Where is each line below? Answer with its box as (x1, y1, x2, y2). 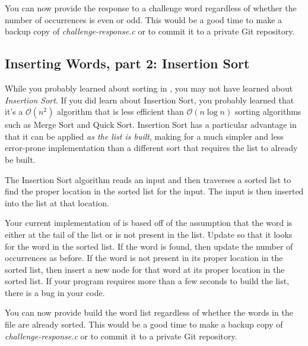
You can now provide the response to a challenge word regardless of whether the (5, 2, 297, 14)
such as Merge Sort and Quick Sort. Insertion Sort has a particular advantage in (5, 118, 297, 131)
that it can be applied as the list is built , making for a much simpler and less (5, 130, 284, 142)
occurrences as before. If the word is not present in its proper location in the (5, 251, 283, 264)
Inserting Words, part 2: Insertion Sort (5, 54, 250, 73)
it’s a (5, 105, 23, 118)
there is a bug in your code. (5, 286, 105, 298)
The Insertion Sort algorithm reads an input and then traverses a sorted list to (5, 173, 291, 185)
